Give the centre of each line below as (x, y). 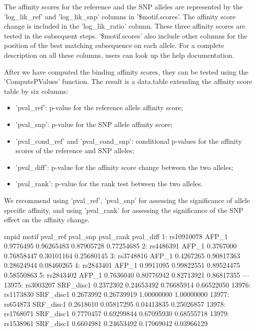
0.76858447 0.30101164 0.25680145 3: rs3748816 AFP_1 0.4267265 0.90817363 (122, 255)
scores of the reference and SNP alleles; (75, 150)
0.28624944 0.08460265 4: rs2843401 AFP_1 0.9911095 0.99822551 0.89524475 (122, 265)
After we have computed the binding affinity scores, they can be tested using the (126, 71)
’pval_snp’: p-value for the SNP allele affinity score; (94, 124)
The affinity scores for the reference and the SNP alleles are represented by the (123, 6)
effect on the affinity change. (47, 220)
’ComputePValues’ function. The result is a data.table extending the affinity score (128, 81)
